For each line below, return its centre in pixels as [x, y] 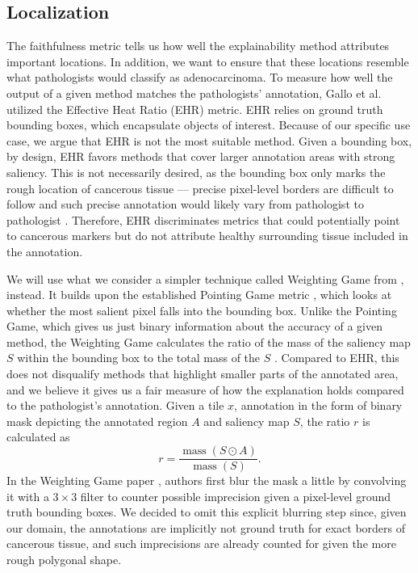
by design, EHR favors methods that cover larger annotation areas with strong [201, 156]
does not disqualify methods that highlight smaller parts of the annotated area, [203, 374]
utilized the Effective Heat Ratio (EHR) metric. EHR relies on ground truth [195, 109]
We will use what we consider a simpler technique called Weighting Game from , [205, 278]
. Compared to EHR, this [336, 358]
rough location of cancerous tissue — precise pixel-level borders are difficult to [200, 188]
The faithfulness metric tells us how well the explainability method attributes [198, 46]
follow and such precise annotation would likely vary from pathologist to [185, 204]
